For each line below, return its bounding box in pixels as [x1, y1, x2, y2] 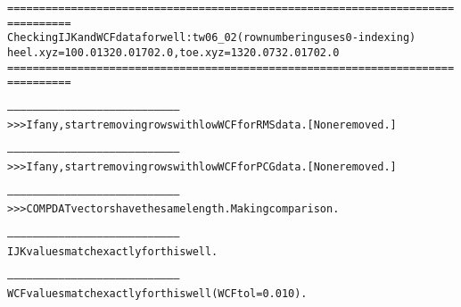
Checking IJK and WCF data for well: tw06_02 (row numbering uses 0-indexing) [7, 31, 416, 45]
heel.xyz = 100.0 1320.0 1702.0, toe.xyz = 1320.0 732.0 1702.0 [7, 46, 340, 59]
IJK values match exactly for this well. [7, 245, 218, 258]
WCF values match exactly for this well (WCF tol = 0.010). [7, 286, 308, 300]
